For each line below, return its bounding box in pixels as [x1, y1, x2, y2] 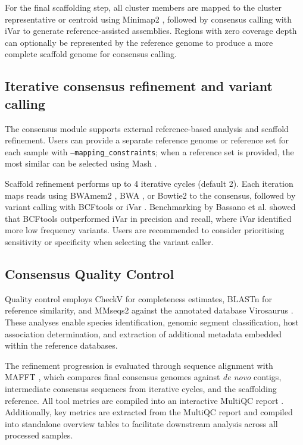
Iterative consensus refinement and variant [5, 77, 273, 95]
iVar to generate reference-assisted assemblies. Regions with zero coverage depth [5, 24, 297, 37]
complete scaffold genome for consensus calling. [5, 48, 177, 60]
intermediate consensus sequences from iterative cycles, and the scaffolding [5, 382, 277, 394]
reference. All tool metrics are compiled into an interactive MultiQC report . [5, 394, 284, 406]
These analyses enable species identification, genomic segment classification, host [5, 315, 299, 328]
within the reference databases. [5, 339, 118, 352]
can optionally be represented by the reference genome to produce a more [5, 36, 273, 48]
